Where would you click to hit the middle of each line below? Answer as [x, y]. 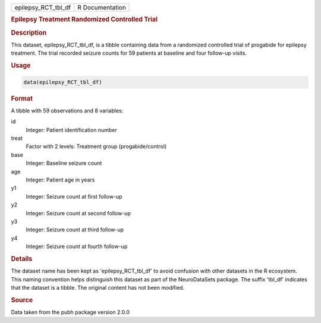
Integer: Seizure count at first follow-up [74, 196]
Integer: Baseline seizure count [64, 163]
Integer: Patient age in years [60, 180]
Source [22, 300]
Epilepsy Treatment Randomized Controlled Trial [84, 20]
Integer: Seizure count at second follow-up [78, 213]
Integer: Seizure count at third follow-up [75, 230]
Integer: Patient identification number [71, 130]
